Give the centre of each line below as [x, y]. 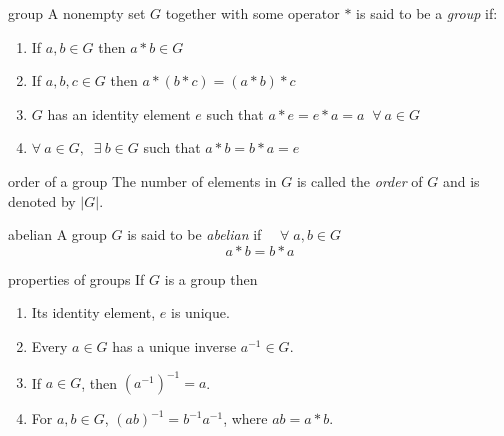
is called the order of [359, 180]
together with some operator [252, 13]
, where [245, 418]
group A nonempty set [77, 13]
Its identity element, [93, 312]
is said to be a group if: [427, 13]
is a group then [211, 278]
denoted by [42, 200]
